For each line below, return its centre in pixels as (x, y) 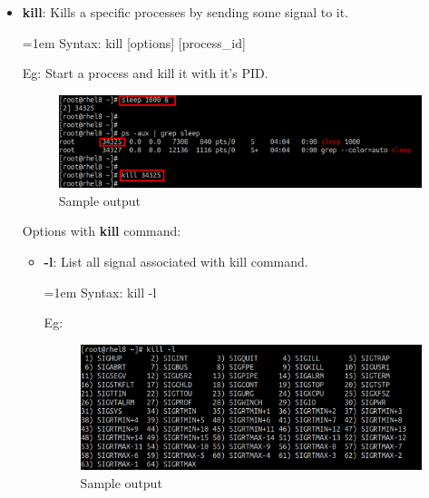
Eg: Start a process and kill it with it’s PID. (145, 73)
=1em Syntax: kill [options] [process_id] (134, 42)
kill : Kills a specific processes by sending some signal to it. (185, 12)
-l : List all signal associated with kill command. (176, 261)
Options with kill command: (102, 231)
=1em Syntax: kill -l (100, 292)
